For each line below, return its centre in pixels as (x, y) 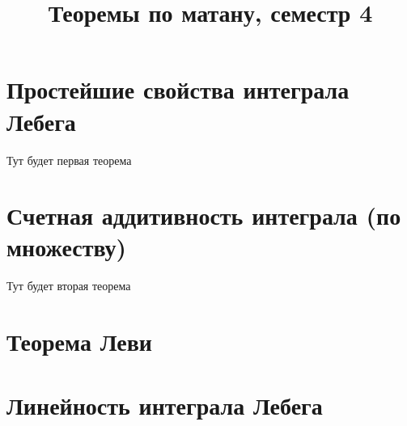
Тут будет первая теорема (69, 160)
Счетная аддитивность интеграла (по (204, 215)
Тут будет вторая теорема (69, 286)
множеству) (67, 247)
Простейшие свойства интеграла (178, 89)
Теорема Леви (79, 342)
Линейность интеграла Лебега (165, 405)
